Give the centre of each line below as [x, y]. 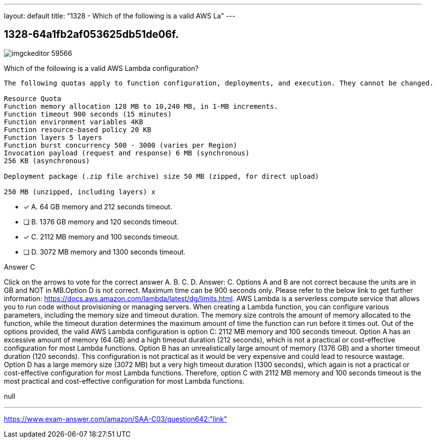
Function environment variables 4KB [74, 122]
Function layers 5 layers [53, 137]
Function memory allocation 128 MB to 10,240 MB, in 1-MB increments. [141, 106]
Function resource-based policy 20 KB [78, 129]
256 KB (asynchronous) [47, 161]
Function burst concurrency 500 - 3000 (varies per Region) [121, 145]
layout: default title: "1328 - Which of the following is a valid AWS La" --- [120, 16]
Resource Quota [33, 98]
